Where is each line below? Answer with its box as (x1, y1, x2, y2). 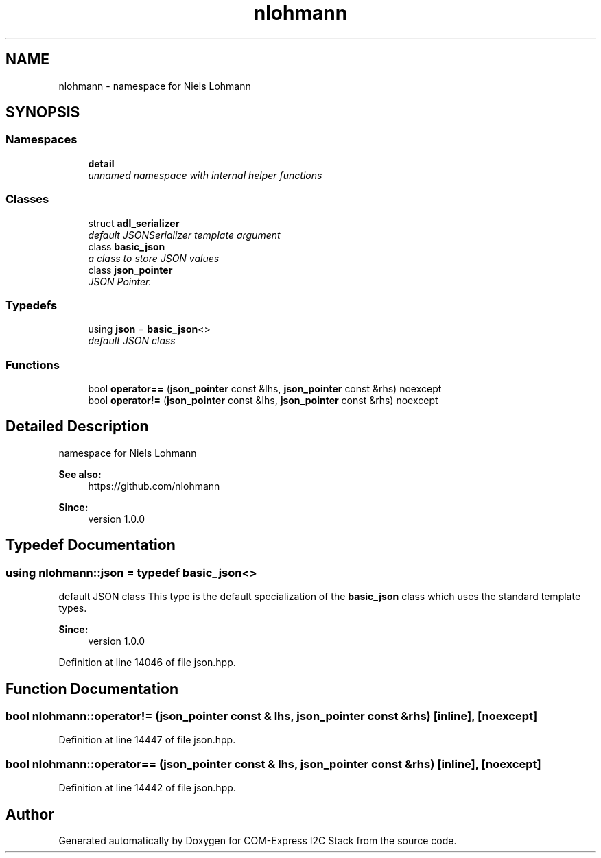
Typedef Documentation (5, 536, 176, 554)
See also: (58, 468, 102, 480)
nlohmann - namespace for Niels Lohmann (58, 80, 251, 92)
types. (58, 602, 87, 615)
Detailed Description (5, 418, 149, 436)
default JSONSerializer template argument (88, 228, 281, 241)
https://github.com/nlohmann (88, 479, 220, 492)
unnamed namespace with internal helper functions (88, 169, 322, 181)
